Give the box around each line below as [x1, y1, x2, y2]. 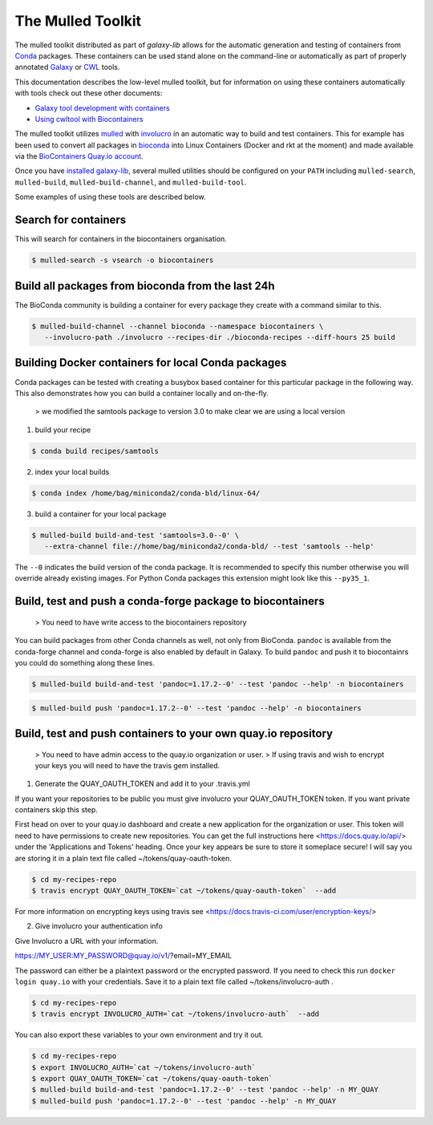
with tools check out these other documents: [14, 88, 163, 98]
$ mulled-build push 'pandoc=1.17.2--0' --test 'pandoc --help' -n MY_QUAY [31, 1096, 337, 1106]
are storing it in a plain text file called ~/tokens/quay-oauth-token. [14, 853, 233, 863]
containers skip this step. [14, 805, 98, 815]
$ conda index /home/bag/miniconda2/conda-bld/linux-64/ [31, 488, 261, 497]
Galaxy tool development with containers [34, 103, 170, 112]
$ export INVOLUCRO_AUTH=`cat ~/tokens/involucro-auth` [31, 1062, 257, 1072]
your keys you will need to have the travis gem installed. [34, 760, 221, 770]
